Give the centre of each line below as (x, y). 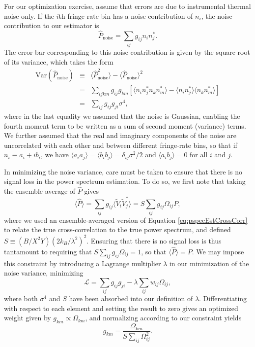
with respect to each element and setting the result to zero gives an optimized (121, 308)
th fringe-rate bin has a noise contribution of (126, 16)
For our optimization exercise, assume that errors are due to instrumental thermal (127, 6)
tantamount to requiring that (48, 251)
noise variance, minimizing (44, 273)
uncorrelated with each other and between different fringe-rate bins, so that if (121, 145)
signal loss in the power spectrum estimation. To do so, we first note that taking (125, 181)
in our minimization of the (209, 263)
